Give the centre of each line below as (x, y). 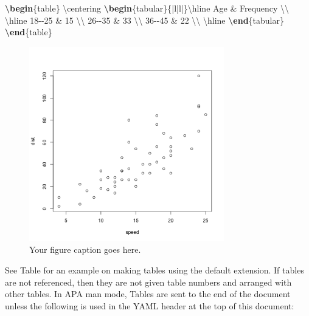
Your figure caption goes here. (85, 249)
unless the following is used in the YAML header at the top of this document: (150, 305)
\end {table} (29, 32)
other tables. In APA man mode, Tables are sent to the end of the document (148, 294)
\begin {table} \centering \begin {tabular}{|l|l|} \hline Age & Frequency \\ (147, 8)
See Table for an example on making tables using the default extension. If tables (154, 270)
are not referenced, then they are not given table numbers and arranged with (148, 282)
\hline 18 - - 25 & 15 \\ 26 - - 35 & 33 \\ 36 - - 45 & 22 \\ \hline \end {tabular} (144, 20)
